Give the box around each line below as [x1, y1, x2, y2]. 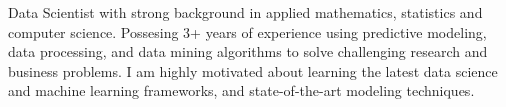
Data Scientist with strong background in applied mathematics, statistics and [8, 2, 483, 22]
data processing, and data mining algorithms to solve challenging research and [8, 41, 488, 62]
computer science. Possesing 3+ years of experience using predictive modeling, [8, 21, 487, 42]
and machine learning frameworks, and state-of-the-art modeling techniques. [8, 80, 475, 101]
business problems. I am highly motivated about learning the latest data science [8, 60, 498, 81]
